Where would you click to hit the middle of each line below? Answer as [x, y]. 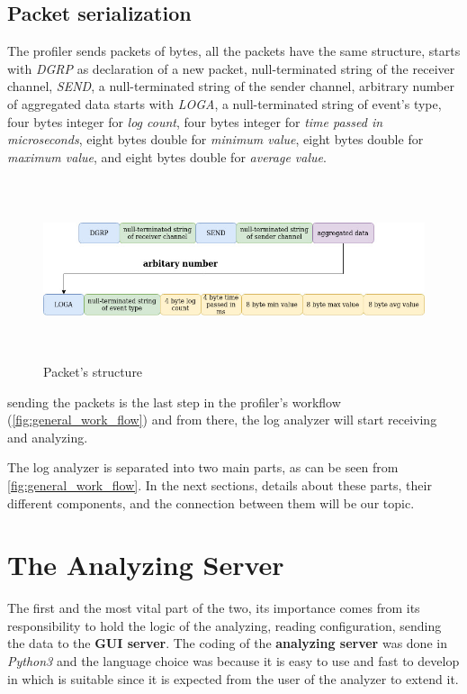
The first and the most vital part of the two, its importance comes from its [214, 608]
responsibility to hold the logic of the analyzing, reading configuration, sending [225, 625]
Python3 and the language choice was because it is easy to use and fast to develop [233, 661]
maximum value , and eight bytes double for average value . [167, 156]
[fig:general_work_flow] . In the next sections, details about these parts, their [220, 484]
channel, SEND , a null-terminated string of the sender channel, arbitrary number [231, 86]
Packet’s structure [93, 371]
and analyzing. [48, 437]
